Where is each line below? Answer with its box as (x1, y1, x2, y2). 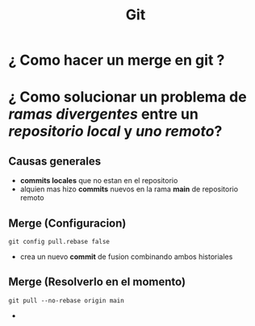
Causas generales (8, 154, 102, 168)
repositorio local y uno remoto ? (8, 123, 223, 140)
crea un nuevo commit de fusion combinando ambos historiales (19, 252, 233, 261)
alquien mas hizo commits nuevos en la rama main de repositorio (19, 184, 239, 194)
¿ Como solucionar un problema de (8, 88, 248, 107)
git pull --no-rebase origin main (8, 296, 125, 304)
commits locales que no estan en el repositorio (19, 176, 178, 186)
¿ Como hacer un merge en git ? (8, 51, 225, 69)
